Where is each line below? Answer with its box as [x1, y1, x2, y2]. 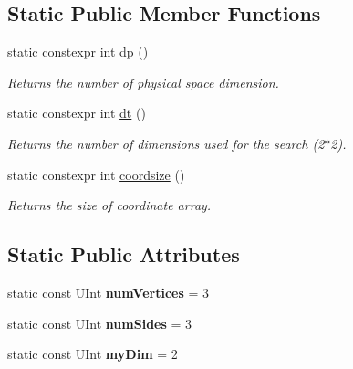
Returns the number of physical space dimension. [7, 72, 279, 91]
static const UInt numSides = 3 [7, 313, 192, 332]
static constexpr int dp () [7, 42, 149, 61]
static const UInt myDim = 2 [7, 344, 178, 364]
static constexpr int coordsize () [7, 164, 185, 184]
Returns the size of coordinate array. [7, 195, 212, 215]
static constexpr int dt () [7, 103, 146, 122]
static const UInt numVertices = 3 [7, 282, 210, 301]
